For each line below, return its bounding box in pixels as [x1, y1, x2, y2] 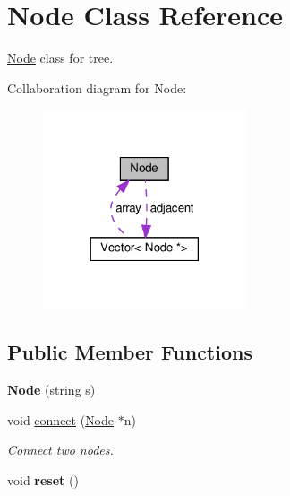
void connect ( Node [7, 410, 115, 429]
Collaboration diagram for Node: [7, 78, 187, 97]
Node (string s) [7, 380, 96, 399]
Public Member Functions [7, 338, 252, 366]
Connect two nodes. [7, 440, 114, 459]
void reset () [7, 471, 79, 490]
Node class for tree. [7, 48, 114, 67]
